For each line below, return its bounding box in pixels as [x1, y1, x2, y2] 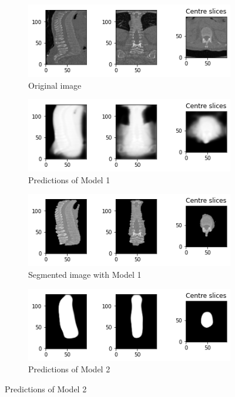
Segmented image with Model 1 [28, 268, 142, 280]
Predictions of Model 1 [28, 173, 110, 186]
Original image [28, 79, 82, 91]
